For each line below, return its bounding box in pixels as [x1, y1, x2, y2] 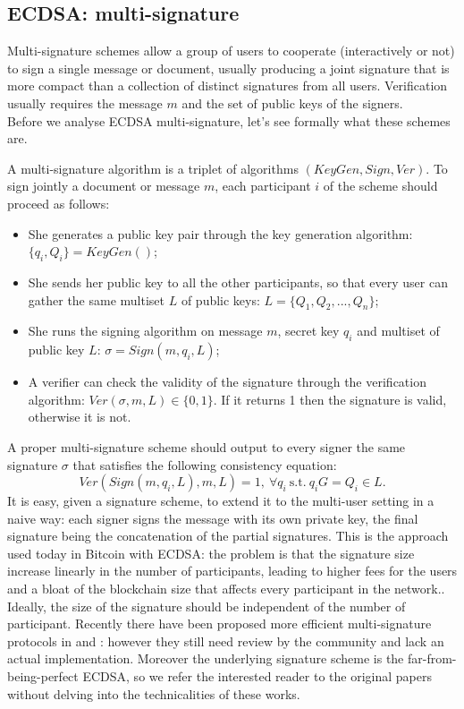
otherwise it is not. [28, 407, 131, 426]
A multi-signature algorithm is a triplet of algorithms [7, 158, 299, 177]
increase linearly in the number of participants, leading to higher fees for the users [7, 561, 458, 580]
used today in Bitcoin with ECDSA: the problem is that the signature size [7, 543, 415, 562]
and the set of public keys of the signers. [181, 93, 403, 112]
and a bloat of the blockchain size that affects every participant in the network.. [7, 579, 445, 598]
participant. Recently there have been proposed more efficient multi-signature [7, 614, 432, 633]
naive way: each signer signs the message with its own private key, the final [7, 508, 418, 527]
